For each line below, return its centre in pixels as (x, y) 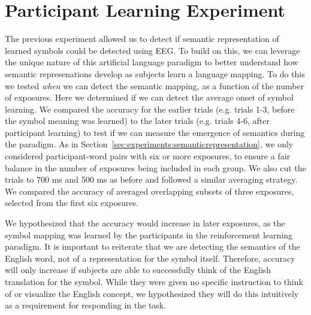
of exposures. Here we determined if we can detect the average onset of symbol (149, 97)
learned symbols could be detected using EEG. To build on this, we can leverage (153, 50)
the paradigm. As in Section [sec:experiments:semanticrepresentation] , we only (149, 144)
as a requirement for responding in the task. (86, 305)
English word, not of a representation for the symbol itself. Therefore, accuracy (150, 258)
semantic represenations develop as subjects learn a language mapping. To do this (155, 73)
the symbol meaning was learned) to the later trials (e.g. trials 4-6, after (137, 121)
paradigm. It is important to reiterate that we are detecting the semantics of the (153, 246)
